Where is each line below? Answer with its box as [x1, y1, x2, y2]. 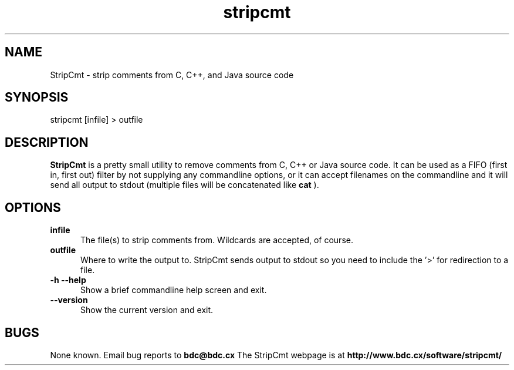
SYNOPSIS [5, 90, 69, 105]
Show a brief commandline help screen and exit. [80, 285, 267, 295]
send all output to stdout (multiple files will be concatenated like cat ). [50, 180, 319, 190]
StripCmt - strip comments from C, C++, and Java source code [50, 69, 294, 80]
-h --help [50, 275, 86, 285]
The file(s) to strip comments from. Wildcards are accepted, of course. [80, 235, 353, 245]
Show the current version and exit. [80, 305, 214, 315]
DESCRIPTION [5, 134, 89, 150]
